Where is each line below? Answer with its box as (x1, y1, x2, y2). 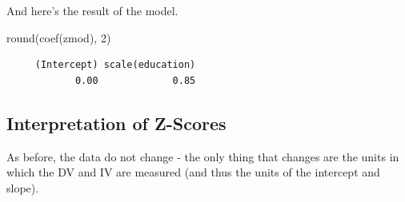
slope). (6, 179, 39, 196)
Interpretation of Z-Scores (6, 110, 227, 135)
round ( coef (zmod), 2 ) (6, 29, 111, 46)
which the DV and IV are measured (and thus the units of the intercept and (6, 164, 380, 180)
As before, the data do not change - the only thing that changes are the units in (6, 148, 399, 164)
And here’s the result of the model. (6, 2, 178, 18)
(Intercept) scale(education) (34, 59, 196, 71)
